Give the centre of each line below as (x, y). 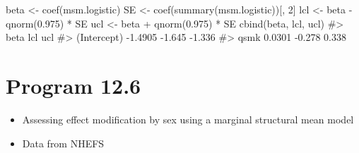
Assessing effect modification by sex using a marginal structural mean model (188, 119)
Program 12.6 (73, 85)
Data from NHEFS (63, 143)
